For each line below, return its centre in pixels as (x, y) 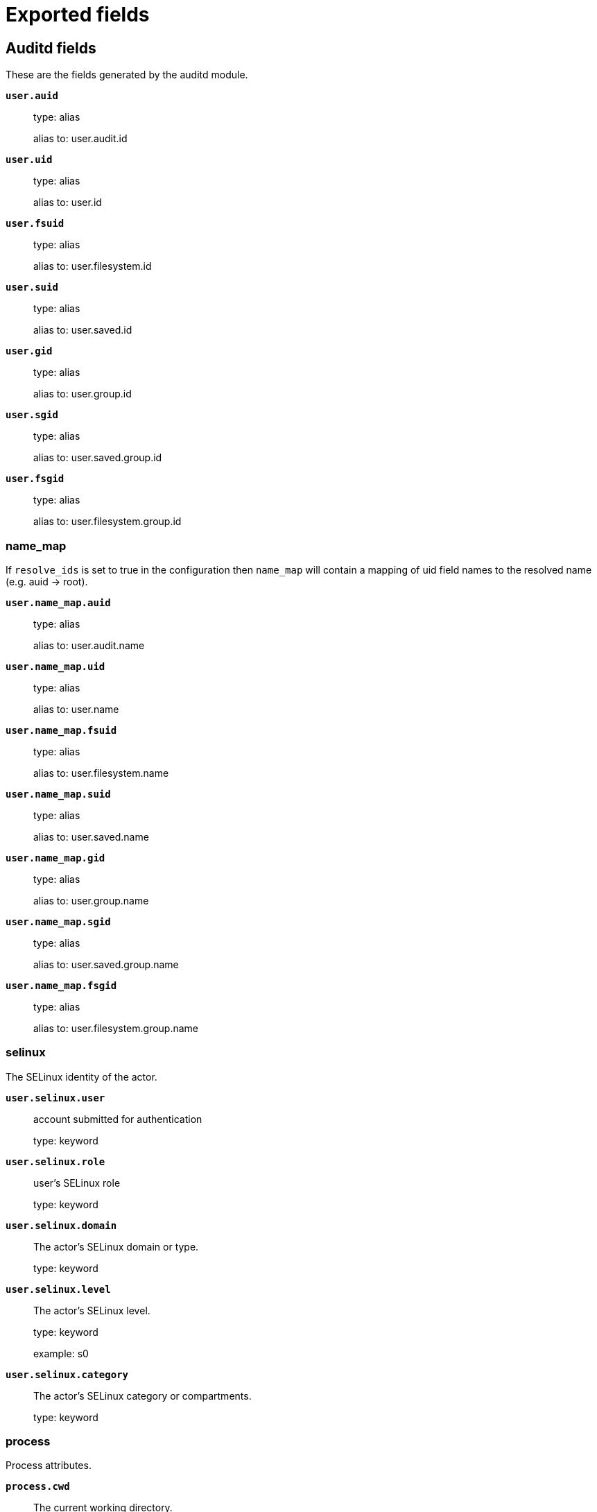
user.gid (29, 351)
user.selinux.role (55, 1161)
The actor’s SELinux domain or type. (116, 1246)
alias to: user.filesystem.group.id (107, 522)
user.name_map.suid (58, 794)
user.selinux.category (67, 1374)
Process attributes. (49, 1466)
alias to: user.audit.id (80, 139)
